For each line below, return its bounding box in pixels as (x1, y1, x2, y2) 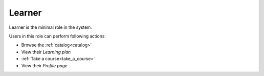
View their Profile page (21, 62, 68, 68)
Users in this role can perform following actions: (9, 33, 106, 39)
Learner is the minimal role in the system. (9, 24, 92, 30)
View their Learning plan (21, 49, 71, 55)
